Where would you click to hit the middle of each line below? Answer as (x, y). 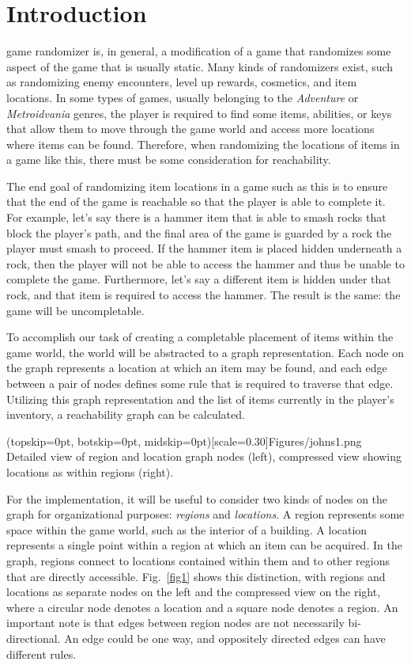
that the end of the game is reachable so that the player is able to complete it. (196, 201)
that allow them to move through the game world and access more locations (190, 129)
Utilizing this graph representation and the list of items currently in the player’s (200, 399)
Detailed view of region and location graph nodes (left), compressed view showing (204, 456)
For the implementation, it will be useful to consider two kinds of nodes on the (197, 498)
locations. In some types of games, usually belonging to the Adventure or (183, 97)
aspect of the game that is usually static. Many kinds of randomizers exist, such (200, 66)
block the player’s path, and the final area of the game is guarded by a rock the (199, 232)
